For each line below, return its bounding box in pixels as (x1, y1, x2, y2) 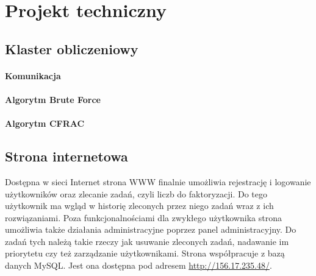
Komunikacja (5, 69, 61, 82)
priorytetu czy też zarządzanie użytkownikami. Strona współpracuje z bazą (5, 247, 285, 260)
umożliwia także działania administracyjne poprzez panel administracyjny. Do (5, 223, 296, 236)
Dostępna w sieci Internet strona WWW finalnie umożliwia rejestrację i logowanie (5, 175, 311, 188)
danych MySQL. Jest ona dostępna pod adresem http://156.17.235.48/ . (5, 259, 272, 272)
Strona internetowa (5, 147, 128, 166)
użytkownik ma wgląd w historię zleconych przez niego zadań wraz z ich (5, 199, 274, 212)
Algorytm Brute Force (5, 93, 101, 105)
